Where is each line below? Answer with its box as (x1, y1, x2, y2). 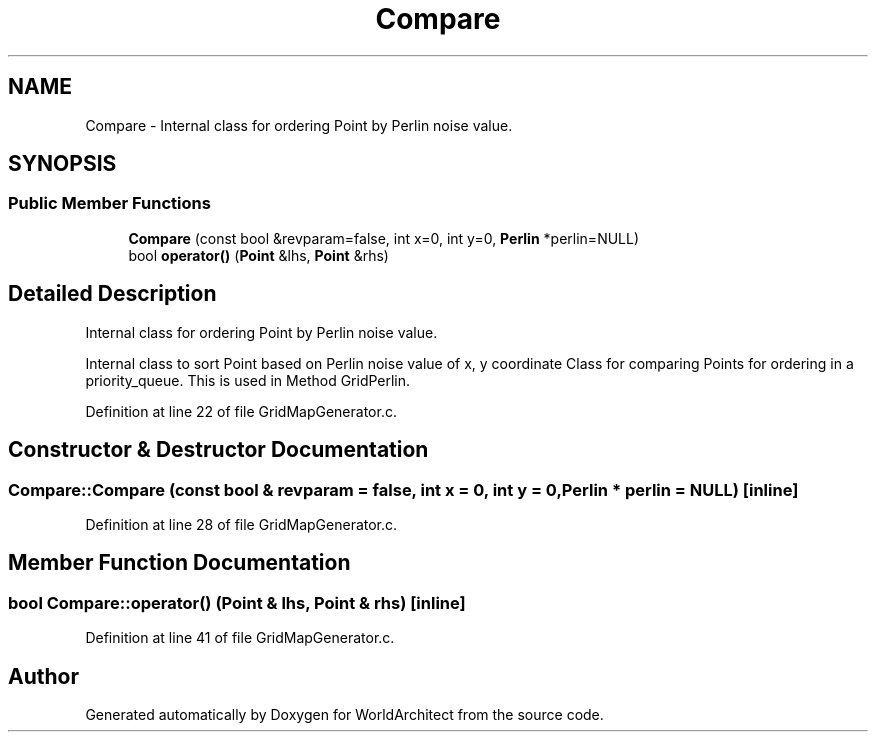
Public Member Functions (8, 193, 211, 214)
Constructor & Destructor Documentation (8, 437, 429, 463)
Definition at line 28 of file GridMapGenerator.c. (85, 515, 398, 533)
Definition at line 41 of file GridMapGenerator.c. (85, 629, 395, 647)
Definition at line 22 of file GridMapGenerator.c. (85, 402, 397, 420)
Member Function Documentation (8, 550, 351, 576)
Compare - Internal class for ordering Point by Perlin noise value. (85, 116, 513, 134)
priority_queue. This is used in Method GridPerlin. (85, 371, 411, 389)
